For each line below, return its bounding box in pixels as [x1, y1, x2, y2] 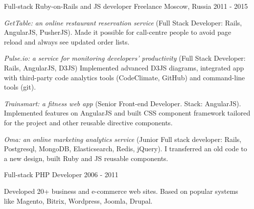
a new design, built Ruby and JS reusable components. [4, 153, 168, 163]
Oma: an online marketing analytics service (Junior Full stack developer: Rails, [4, 134, 242, 144]
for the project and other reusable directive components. [4, 117, 173, 127]
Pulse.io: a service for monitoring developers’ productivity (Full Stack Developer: [4, 53, 246, 63]
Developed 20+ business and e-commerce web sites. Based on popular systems [4, 186, 238, 196]
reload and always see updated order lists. [4, 36, 130, 46]
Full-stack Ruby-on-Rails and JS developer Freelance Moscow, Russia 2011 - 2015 [4, 1, 248, 11]
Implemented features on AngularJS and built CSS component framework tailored [4, 108, 251, 118]
